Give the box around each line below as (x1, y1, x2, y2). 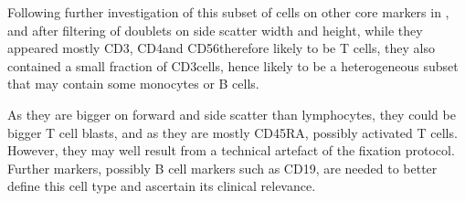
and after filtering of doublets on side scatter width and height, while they (7, 20, 423, 39)
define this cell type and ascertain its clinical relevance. (7, 176, 316, 196)
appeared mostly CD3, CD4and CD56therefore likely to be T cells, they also (7, 38, 435, 58)
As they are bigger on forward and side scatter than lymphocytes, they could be (7, 104, 456, 123)
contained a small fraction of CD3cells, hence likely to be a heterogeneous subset (7, 56, 459, 75)
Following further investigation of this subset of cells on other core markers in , (7, 3, 449, 21)
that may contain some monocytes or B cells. (7, 74, 259, 93)
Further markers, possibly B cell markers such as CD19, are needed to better (7, 158, 438, 177)
